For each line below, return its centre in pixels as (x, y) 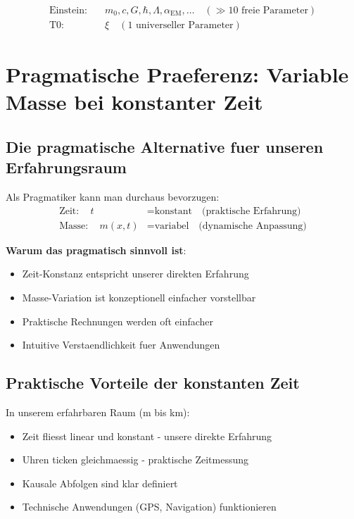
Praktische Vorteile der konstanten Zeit (153, 383)
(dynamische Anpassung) (253, 226)
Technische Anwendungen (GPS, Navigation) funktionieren (149, 507)
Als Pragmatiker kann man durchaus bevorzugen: (113, 197)
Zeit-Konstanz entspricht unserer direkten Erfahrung (135, 274)
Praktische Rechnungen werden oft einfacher (118, 321)
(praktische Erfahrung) (252, 211)
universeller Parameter (185, 26)
